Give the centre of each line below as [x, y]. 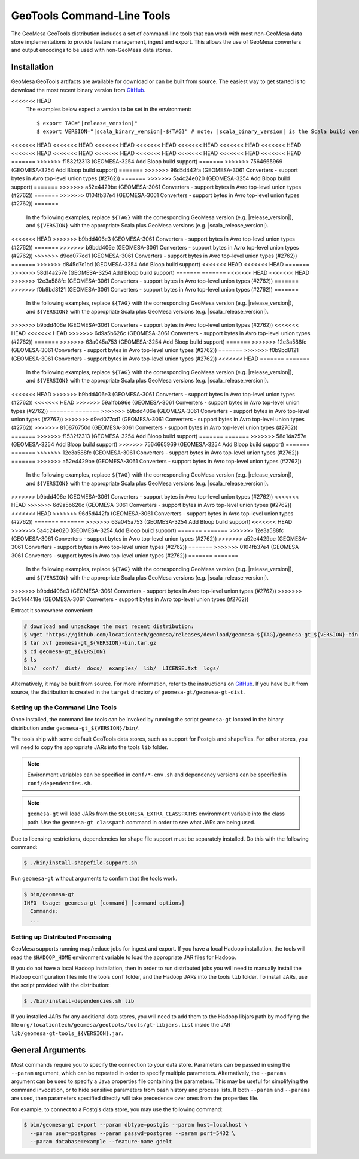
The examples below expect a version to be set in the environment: [109, 109]
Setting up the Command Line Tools [64, 708]
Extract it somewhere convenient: [52, 610]
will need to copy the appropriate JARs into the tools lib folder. [90, 747]
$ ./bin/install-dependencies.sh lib [79, 1001]
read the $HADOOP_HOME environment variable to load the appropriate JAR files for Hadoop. [124, 957]
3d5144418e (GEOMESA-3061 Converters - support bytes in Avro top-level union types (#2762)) [130, 599]
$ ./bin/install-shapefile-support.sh [80, 863]
